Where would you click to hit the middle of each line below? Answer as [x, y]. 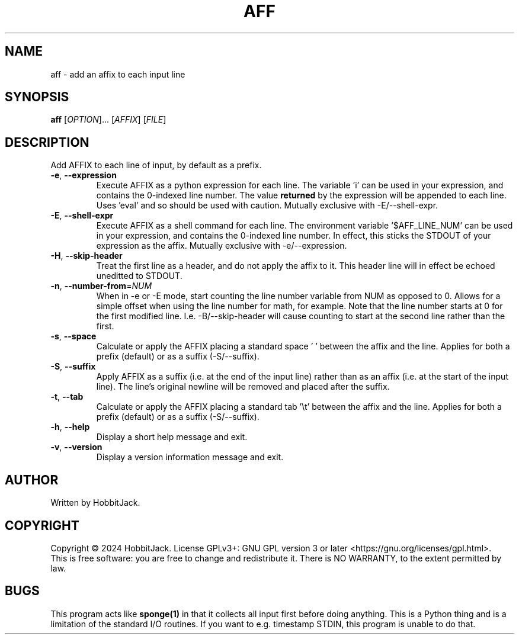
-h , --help [70, 427]
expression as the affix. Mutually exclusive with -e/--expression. [222, 246]
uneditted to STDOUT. [139, 276]
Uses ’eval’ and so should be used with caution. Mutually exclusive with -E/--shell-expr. [267, 205]
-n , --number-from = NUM [101, 286]
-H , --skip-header [86, 256]
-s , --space [73, 336]
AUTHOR [32, 480]
